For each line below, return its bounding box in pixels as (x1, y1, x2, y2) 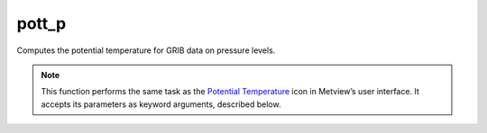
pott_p (16, 13, 67, 33)
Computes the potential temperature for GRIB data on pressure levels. (16, 45, 276, 56)
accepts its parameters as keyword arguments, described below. (41, 99, 281, 110)
